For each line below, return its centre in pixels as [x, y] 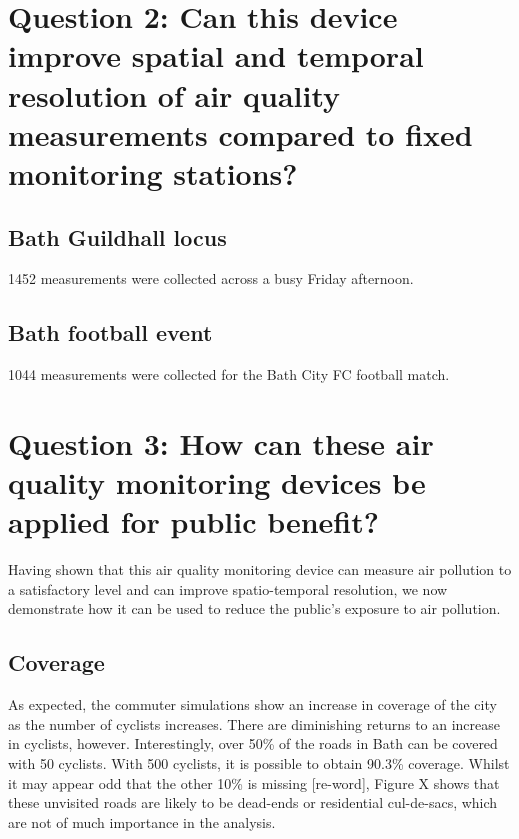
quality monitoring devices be [217, 482]
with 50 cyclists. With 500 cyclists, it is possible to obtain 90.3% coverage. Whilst [259, 762]
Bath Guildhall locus [117, 236]
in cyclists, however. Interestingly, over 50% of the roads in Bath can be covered [253, 743]
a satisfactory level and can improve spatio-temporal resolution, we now [228, 588]
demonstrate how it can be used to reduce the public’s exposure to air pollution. [254, 608]
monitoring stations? [153, 172]
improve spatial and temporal [216, 55]
